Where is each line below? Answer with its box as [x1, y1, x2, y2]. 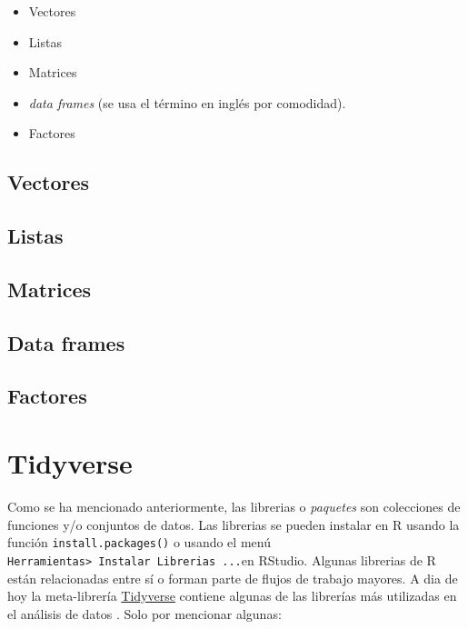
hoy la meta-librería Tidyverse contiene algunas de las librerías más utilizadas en [7, 586, 457, 605]
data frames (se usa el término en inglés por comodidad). [28, 93, 346, 112]
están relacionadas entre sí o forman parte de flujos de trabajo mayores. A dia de [7, 568, 458, 587]
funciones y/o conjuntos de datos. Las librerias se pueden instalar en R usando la [7, 514, 460, 534]
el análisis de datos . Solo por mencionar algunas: [7, 604, 282, 623]
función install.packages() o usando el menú [7, 533, 271, 552]
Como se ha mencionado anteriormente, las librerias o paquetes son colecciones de [7, 497, 461, 515]
